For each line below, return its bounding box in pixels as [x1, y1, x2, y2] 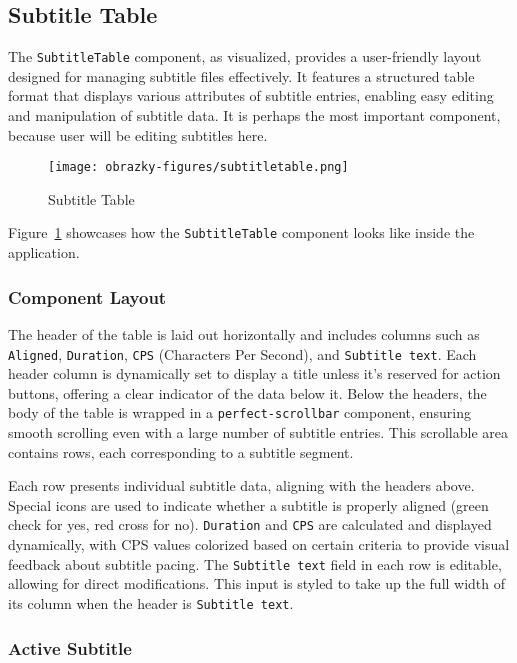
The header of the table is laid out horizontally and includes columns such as [8, 323, 480, 344]
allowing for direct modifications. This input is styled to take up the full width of [8, 573, 506, 594]
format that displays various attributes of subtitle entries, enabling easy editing [8, 85, 494, 106]
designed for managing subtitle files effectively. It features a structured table [8, 65, 475, 86]
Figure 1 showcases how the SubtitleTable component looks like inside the [8, 222, 475, 243]
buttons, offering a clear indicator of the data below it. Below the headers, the [8, 382, 487, 403]
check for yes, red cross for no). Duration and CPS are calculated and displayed [8, 514, 492, 535]
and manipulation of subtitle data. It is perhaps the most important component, [8, 105, 501, 126]
